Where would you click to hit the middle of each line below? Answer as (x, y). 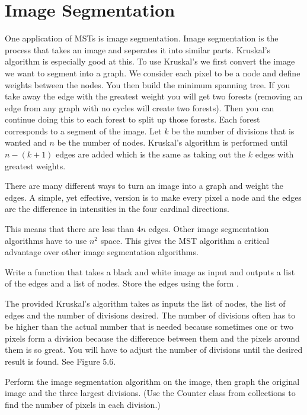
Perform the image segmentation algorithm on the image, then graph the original (152, 381)
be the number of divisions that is (233, 131)
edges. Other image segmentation (209, 229)
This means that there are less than (70, 229)
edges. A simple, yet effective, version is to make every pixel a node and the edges (153, 197)
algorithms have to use (46, 240)
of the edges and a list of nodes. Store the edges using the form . (122, 283)
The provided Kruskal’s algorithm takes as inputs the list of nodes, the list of (145, 303)
